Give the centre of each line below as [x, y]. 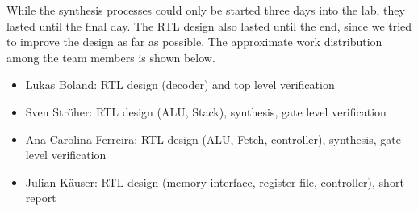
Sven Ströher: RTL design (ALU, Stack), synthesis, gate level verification [206, 111]
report [41, 198]
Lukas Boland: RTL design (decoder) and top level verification [180, 84]
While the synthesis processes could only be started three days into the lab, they [206, 10]
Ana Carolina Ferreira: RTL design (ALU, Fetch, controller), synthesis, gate [213, 139]
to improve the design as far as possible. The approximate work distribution [194, 42]
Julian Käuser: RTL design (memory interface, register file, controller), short [215, 181]
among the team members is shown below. [111, 57]
